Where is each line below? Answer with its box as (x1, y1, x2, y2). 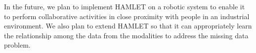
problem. (4, 40, 31, 50)
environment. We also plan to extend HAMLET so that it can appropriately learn (4, 21, 252, 31)
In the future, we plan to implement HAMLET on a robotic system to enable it (4, 1, 245, 11)
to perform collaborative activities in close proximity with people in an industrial (4, 11, 250, 21)
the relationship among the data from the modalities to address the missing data (4, 30, 249, 40)
